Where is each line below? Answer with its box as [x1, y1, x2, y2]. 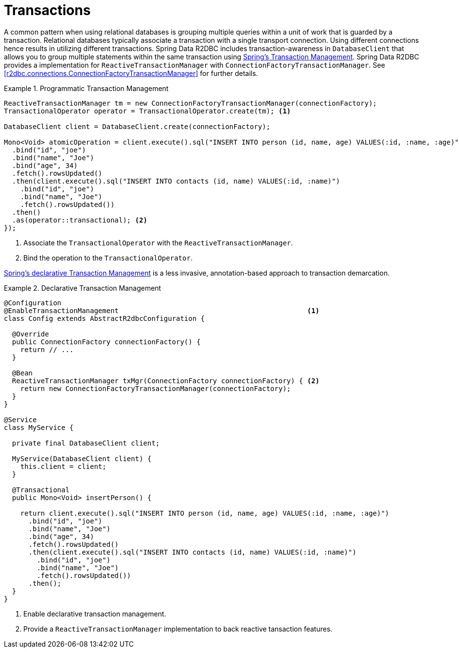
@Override [12, 330, 49, 338]
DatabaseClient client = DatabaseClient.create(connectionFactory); [4, 122, 270, 130]
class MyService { [4, 423, 74, 431]
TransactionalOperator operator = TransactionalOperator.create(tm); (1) [4, 107, 291, 115]
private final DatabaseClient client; [12, 439, 160, 447]
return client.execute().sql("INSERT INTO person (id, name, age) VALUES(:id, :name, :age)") [20, 509, 389, 517]
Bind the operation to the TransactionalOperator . [23, 253, 193, 262]
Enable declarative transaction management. [23, 609, 166, 618]
